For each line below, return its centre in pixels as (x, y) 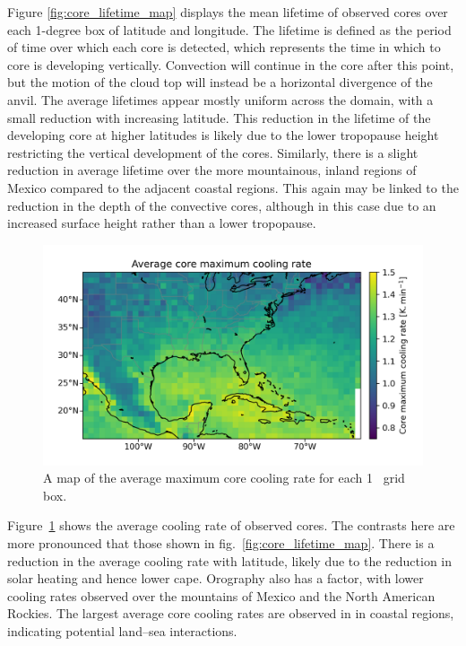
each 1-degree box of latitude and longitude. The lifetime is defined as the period (229, 29)
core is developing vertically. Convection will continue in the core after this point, (231, 64)
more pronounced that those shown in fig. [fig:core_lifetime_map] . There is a (221, 543)
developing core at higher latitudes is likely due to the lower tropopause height (223, 135)
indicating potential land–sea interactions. (122, 631)
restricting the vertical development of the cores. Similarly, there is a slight (213, 152)
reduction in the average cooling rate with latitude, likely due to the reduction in (230, 560)
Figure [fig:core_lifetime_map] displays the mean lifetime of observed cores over (228, 12)
